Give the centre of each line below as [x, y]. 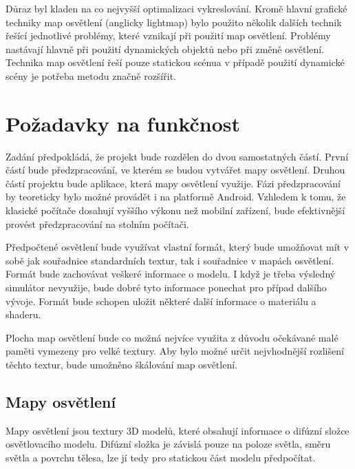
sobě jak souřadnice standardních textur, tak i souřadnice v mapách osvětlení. [170, 260]
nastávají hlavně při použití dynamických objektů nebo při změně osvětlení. [165, 49]
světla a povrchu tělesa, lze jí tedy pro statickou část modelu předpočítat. [161, 457]
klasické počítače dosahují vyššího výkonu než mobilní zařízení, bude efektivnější [175, 210]
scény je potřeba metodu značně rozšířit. [91, 75]
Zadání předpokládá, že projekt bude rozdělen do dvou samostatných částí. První [177, 156]
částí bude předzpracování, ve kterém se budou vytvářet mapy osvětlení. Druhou [175, 170]
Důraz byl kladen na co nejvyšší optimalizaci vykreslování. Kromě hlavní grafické [176, 8]
